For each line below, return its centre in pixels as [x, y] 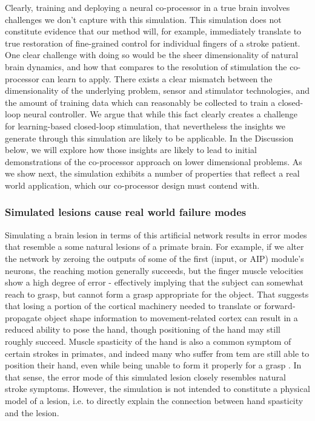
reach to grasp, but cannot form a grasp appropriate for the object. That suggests [157, 294]
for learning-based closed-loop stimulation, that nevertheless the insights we [145, 126]
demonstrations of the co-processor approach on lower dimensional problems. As [154, 161]
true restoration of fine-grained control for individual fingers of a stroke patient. [153, 43]
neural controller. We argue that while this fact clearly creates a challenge [160, 114]
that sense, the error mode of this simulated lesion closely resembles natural [145, 377]
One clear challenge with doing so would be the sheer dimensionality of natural [152, 55]
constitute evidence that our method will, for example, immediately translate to [153, 31]
